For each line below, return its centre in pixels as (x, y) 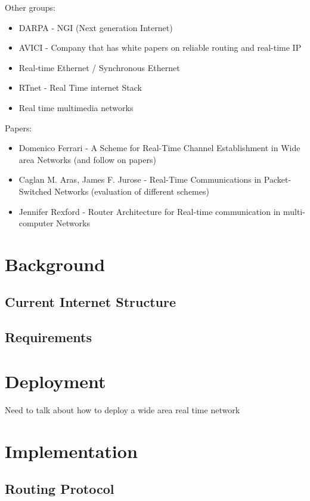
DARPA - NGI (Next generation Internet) (96, 27)
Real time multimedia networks (76, 107)
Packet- (278, 179)
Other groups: (30, 7)
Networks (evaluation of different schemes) (132, 191)
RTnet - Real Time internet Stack (80, 87)
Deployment (55, 381)
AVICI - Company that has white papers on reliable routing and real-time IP (160, 47)
